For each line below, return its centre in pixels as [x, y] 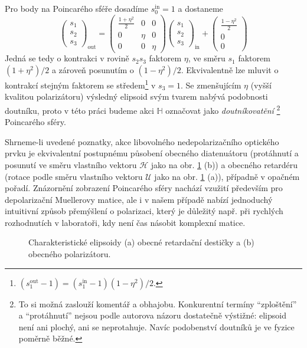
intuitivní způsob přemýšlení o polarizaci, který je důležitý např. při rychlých [144, 211]
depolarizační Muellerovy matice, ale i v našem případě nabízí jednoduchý [139, 199]
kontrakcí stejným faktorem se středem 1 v [80, 84]
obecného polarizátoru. [70, 254]
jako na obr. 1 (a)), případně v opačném [227, 176]
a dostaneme [200, 8]
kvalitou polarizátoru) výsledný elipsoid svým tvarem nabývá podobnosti [136, 96]
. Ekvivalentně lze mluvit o [230, 70]
